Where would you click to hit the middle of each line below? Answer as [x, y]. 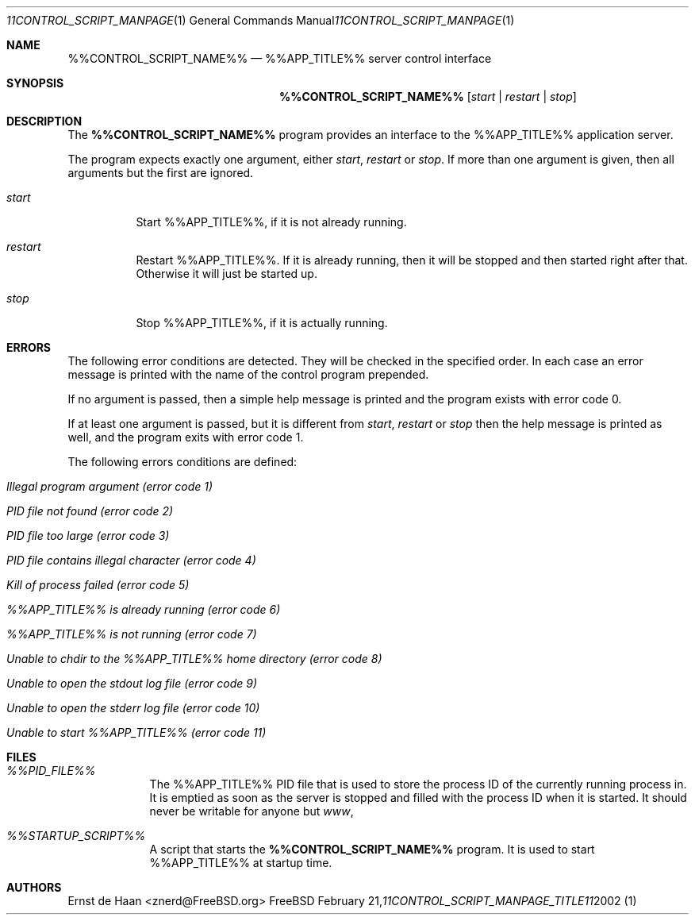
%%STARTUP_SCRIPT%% [76, 836]
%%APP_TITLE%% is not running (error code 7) [132, 634]
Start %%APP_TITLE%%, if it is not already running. [271, 222]
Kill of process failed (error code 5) [98, 585]
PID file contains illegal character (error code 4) [131, 560]
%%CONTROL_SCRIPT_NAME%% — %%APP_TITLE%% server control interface [280, 58]
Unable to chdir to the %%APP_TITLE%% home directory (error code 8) [194, 659]
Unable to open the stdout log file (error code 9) [132, 683]
